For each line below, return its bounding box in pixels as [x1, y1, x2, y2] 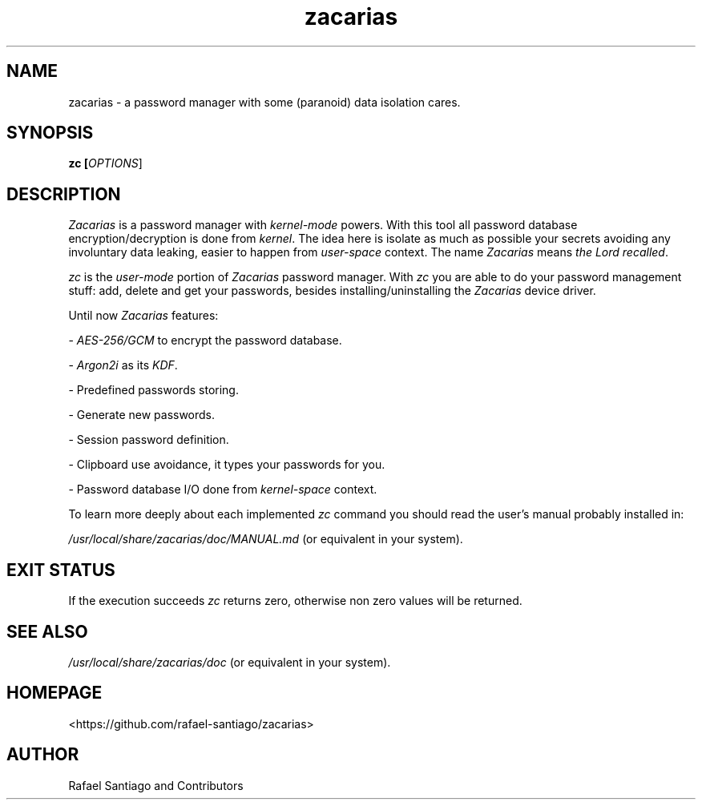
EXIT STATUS [6, 559, 115, 580]
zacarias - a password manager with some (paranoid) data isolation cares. [68, 95, 461, 109]
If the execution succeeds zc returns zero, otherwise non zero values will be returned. [68, 594, 522, 608]
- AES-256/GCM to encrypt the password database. [68, 333, 342, 348]
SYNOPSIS [6, 123, 94, 143]
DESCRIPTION [6, 183, 121, 204]
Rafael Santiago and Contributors [68, 778, 244, 792]
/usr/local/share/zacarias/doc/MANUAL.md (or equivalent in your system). [68, 532, 463, 546]
